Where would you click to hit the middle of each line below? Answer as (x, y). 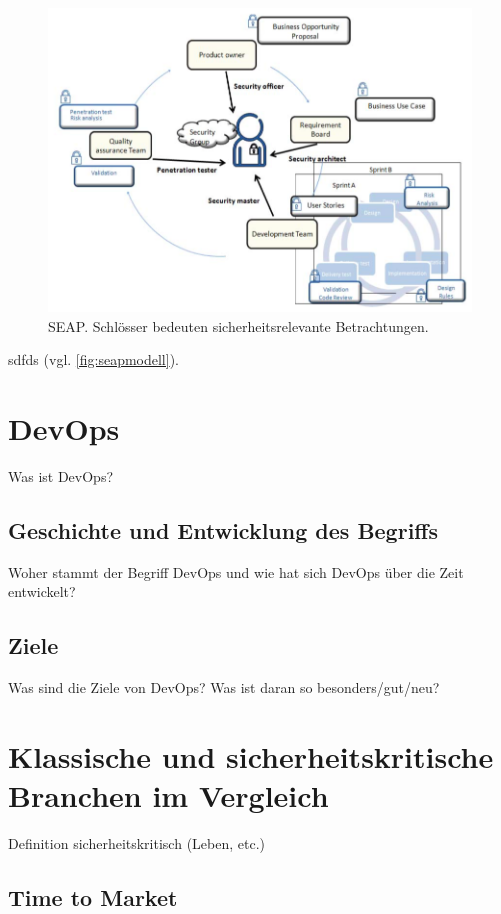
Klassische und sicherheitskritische (251, 756)
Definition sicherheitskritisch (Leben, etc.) (136, 843)
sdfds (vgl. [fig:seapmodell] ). (94, 359)
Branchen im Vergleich (168, 795)
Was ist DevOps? (61, 476)
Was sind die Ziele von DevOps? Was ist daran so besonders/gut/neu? (224, 687)
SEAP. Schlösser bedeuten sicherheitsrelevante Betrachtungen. (238, 325)
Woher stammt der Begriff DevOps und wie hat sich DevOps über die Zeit (236, 571)
